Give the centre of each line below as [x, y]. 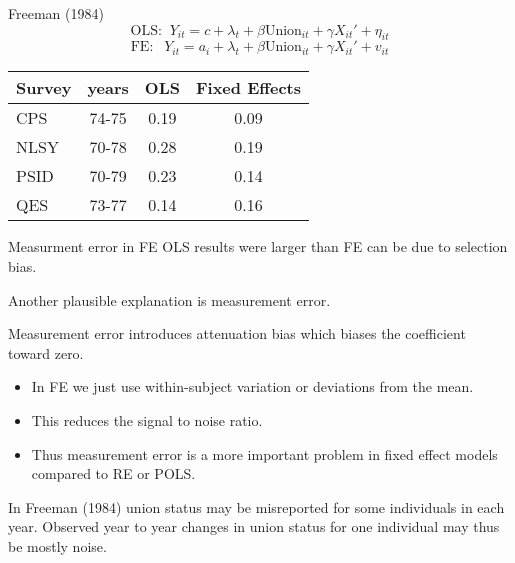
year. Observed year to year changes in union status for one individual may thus [254, 526]
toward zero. [46, 352]
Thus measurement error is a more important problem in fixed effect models [264, 453]
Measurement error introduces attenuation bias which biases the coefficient [237, 333]
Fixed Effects [248, 88]
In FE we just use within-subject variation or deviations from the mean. [252, 386]
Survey [44, 88]
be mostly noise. [57, 545]
